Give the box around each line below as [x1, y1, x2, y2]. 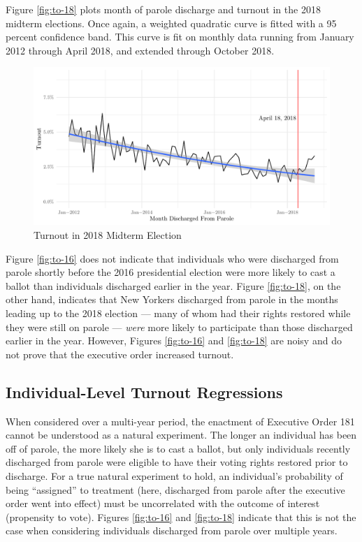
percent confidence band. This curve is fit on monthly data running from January [6, 29, 354, 44]
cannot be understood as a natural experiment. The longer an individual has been [6, 427, 357, 442]
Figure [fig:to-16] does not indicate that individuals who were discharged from [6, 251, 339, 265]
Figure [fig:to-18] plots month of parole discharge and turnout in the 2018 [6, 2, 321, 16]
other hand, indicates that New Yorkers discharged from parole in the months [6, 292, 338, 307]
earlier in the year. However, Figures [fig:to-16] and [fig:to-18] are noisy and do [6, 333, 342, 348]
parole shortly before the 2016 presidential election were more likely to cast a [6, 265, 335, 279]
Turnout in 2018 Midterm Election [34, 228, 182, 242]
